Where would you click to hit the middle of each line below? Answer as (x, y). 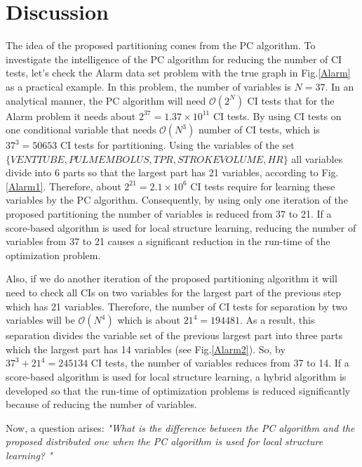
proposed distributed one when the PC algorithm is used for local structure (165, 441)
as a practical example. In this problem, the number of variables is (148, 86)
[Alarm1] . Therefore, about (63, 186)
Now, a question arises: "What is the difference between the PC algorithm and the (180, 427)
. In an (340, 86)
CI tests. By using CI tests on (277, 116)
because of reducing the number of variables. (101, 404)
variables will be (40, 320)
